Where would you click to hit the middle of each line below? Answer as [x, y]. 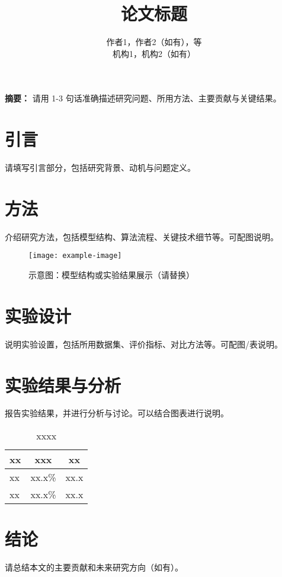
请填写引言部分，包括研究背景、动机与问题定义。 [100, 168]
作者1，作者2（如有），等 [154, 42]
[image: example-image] [75, 256]
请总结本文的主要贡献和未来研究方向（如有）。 [94, 567]
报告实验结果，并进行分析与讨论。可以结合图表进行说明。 [117, 413]
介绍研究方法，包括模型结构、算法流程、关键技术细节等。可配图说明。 [142, 236]
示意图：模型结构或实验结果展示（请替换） [111, 275]
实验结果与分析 [63, 385]
